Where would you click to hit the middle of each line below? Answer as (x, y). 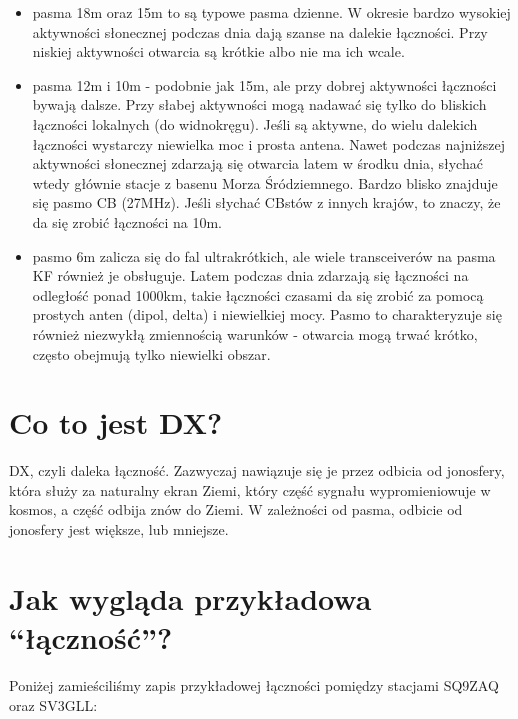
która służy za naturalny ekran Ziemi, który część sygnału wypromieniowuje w (250, 489)
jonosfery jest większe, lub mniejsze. (119, 529)
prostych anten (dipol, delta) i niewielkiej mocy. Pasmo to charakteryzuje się (267, 314)
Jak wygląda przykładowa (190, 597)
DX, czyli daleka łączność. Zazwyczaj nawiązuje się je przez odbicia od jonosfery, (257, 470)
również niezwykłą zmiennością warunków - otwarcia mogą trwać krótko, (255, 333)
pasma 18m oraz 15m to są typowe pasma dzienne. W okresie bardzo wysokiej (271, 12)
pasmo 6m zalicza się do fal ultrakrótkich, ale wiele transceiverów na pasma (264, 255)
